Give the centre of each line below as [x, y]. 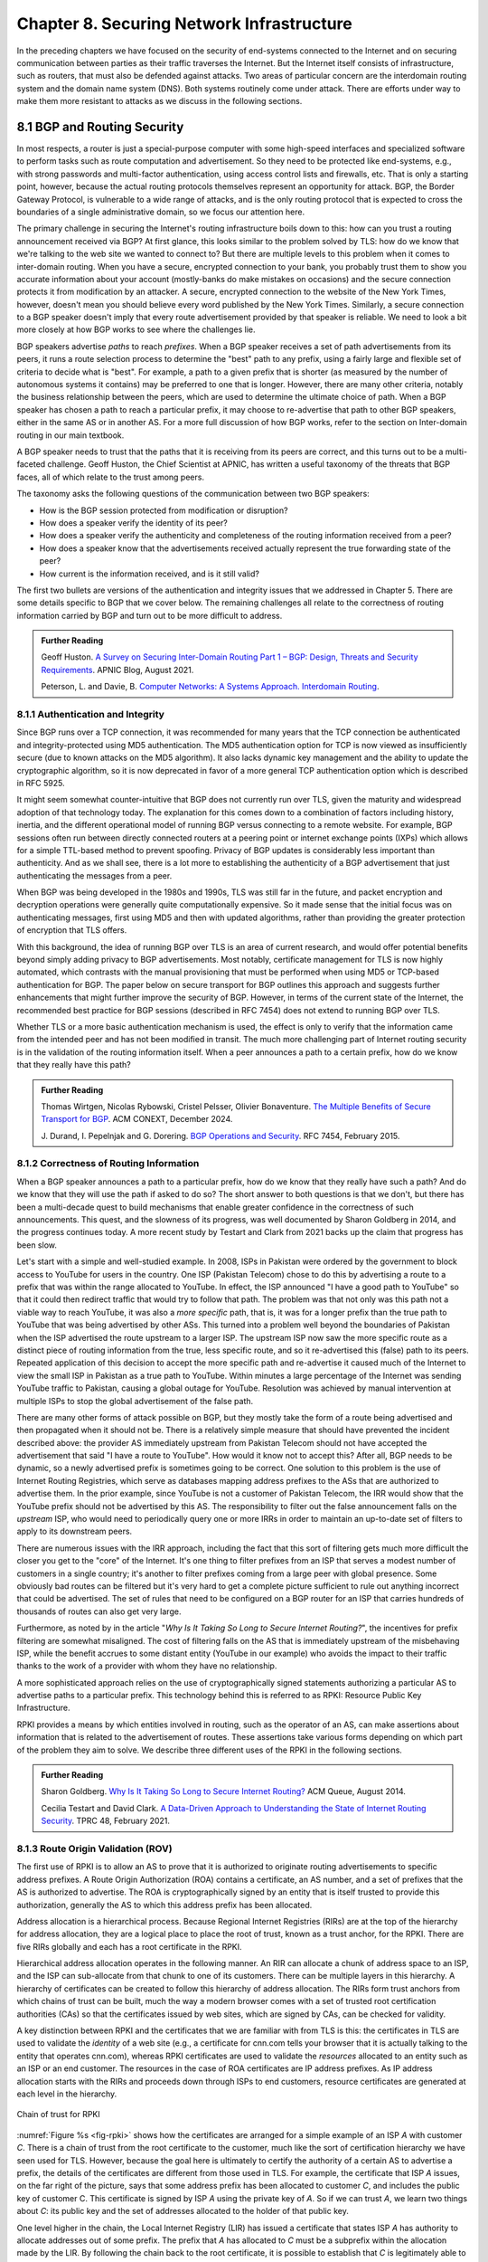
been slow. [37, 1245]
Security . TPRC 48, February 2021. [106, 1821]
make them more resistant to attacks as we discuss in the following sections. [160, 101]
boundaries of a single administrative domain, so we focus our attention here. [161, 212]
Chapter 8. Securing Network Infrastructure [184, 24]
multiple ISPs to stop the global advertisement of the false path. [135, 1401]
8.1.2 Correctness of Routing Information [108, 1164]
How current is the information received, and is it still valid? [149, 574]
